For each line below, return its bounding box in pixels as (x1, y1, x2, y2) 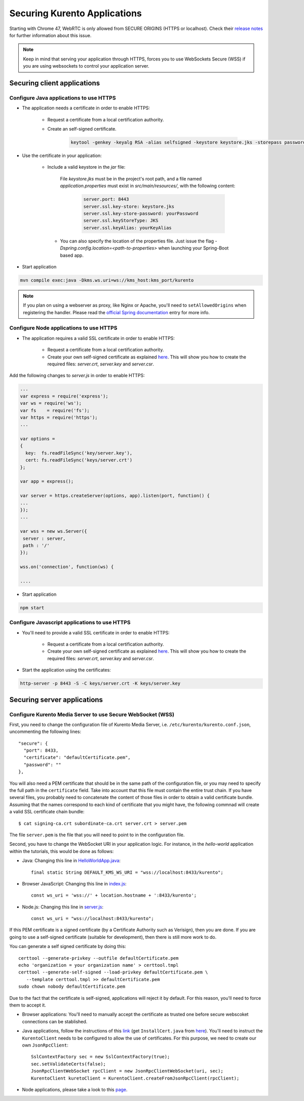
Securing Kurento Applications (9, 8, 142, 19)
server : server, (23, 535, 66, 541)
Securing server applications (9, 695, 103, 704)
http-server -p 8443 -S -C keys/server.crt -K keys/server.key (20, 681, 181, 686)
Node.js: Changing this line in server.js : (22, 904, 104, 910)
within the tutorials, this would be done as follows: (9, 848, 114, 854)
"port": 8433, (23, 748, 59, 753)
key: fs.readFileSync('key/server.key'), (25, 450, 133, 456)
